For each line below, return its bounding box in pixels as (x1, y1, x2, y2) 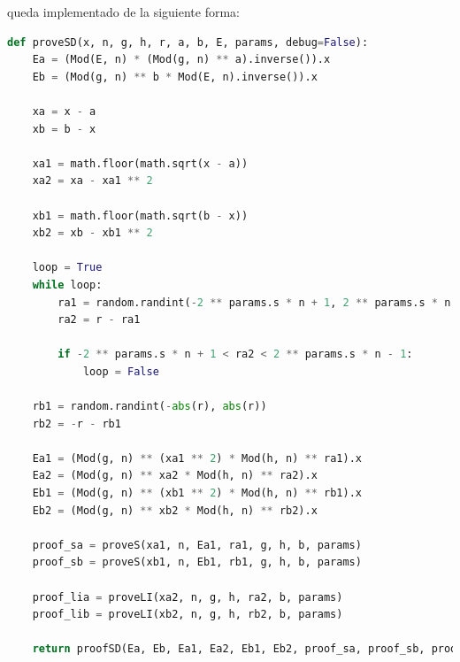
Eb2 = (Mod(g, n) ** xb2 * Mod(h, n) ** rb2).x (32, 504, 318, 517)
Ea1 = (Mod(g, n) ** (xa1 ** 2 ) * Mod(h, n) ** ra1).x (32, 451, 363, 465)
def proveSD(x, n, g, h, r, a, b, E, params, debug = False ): (7, 35, 369, 49)
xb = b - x (32, 122, 96, 135)
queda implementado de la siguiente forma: (7, 3, 241, 20)
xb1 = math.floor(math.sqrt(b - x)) (32, 209, 249, 222)
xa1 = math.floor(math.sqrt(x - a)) (32, 157, 249, 170)
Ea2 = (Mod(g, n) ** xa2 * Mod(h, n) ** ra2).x (32, 469, 318, 482)
